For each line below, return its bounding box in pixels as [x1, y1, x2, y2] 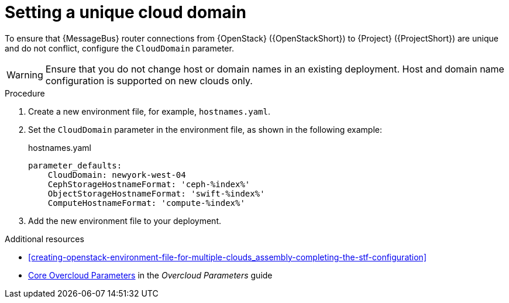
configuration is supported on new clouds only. [45, 74, 253, 87]
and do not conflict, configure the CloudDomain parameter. [5, 43, 234, 53]
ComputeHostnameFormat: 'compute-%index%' [47, 198, 245, 208]
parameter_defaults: [28, 160, 122, 170]
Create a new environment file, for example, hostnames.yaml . [28, 106, 270, 116]
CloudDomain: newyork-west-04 [47, 170, 186, 180]
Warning [6, 68, 43, 81]
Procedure [5, 88, 45, 98]
